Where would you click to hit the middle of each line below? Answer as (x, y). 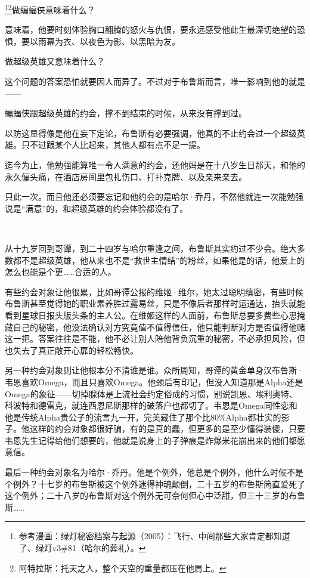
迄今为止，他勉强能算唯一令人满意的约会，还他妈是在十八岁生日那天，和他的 (155, 165)
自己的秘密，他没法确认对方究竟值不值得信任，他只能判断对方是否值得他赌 (159, 327)
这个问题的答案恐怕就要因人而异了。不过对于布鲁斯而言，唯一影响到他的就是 (155, 81)
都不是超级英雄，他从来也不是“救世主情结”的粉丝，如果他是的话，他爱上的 (159, 260)
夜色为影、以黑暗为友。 (134, 41)
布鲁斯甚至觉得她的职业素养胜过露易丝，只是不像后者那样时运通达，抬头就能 (155, 303)
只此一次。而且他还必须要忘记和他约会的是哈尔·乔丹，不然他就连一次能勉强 (154, 197)
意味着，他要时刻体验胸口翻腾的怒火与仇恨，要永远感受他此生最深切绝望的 (151, 30)
